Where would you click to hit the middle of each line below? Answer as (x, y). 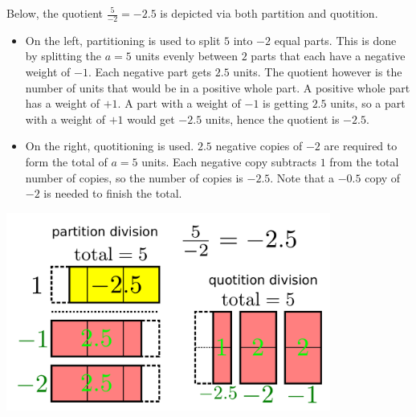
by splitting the (63, 56)
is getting (285, 103)
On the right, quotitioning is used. (110, 146)
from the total (364, 161)
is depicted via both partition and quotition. (269, 13)
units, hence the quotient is (272, 119)
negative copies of (259, 146)
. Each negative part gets (150, 72)
